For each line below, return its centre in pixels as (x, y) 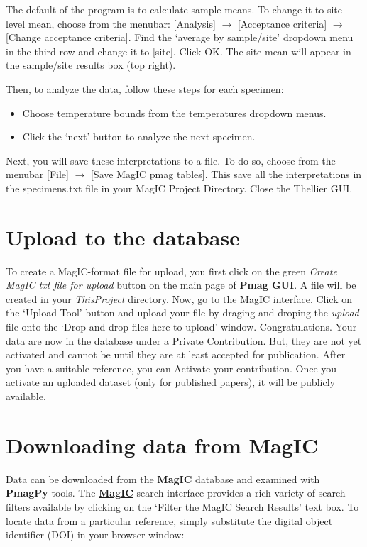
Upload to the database (123, 237)
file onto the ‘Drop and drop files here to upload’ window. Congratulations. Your (181, 327)
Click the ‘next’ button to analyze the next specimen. (139, 137)
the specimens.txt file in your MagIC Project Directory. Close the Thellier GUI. (179, 188)
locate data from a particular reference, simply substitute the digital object (169, 520)
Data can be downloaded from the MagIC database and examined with (163, 479)
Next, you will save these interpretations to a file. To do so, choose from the (171, 160)
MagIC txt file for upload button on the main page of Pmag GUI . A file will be (181, 285)
